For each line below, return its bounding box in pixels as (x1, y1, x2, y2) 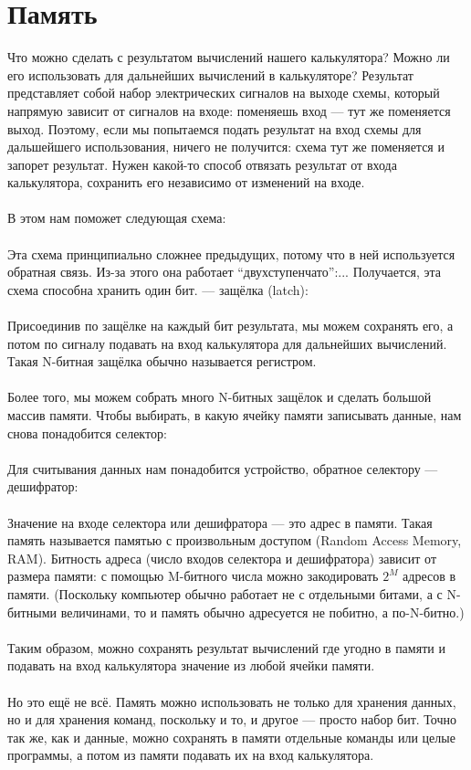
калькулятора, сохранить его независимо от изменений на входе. (7, 173, 365, 192)
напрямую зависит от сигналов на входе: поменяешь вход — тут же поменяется (7, 100, 451, 120)
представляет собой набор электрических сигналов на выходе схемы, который (7, 83, 440, 102)
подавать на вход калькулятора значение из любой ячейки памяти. (7, 656, 375, 675)
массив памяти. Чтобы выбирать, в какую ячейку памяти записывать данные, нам (7, 406, 462, 424)
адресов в (403, 566, 456, 585)
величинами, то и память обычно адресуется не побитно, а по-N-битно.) (60, 602, 465, 621)
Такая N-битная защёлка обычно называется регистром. (7, 352, 317, 371)
